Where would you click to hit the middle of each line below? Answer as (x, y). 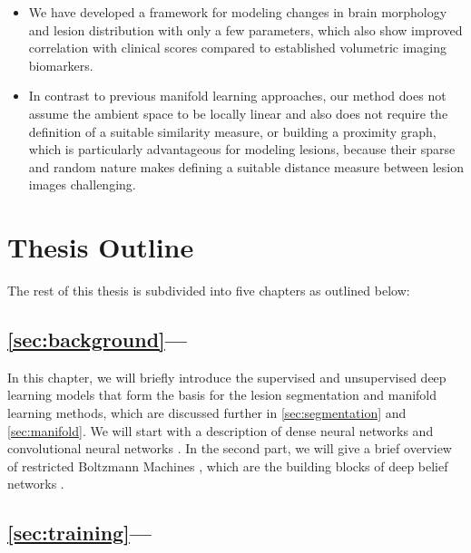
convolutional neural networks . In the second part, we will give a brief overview (230, 448)
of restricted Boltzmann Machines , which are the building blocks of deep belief (228, 466)
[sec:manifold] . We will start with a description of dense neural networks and (221, 430)
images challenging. (82, 184)
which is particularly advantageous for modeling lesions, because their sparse (242, 149)
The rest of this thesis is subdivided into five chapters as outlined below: (209, 291)
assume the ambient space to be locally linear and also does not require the (238, 113)
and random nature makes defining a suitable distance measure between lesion (246, 166)
